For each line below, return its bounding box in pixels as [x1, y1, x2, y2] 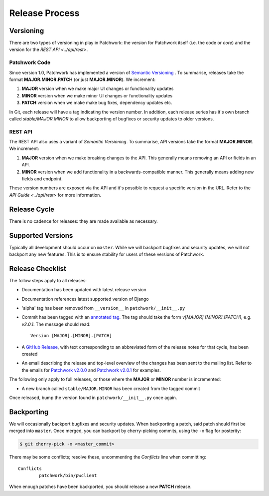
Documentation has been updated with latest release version [21, 287, 146, 293]
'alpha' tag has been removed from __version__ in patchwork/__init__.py [21, 305, 185, 311]
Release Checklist [9, 264, 67, 273]
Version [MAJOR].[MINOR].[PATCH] [30, 333, 112, 339]
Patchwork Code [9, 59, 51, 66]
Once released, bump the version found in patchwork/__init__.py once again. [9, 395, 177, 401]
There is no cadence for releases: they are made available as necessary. [9, 218, 158, 224]
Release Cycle [9, 205, 55, 213]
